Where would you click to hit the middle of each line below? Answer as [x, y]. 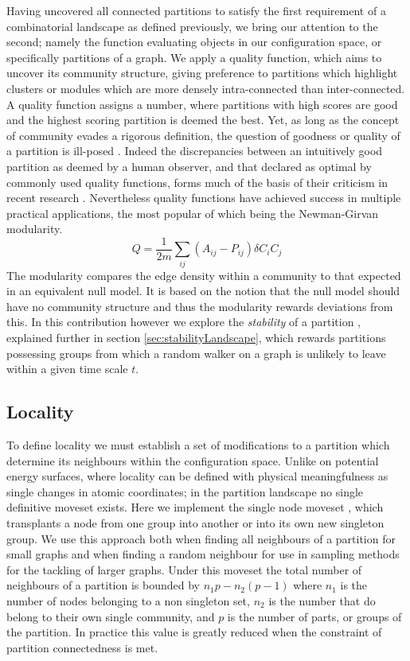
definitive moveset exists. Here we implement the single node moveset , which [195, 507]
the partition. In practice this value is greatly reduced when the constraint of [194, 632]
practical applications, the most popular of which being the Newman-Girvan [193, 213]
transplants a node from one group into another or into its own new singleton [195, 523]
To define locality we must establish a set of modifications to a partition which [198, 445]
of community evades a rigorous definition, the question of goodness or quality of [203, 135]
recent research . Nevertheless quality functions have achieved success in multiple [204, 198]
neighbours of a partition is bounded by [103, 585]
